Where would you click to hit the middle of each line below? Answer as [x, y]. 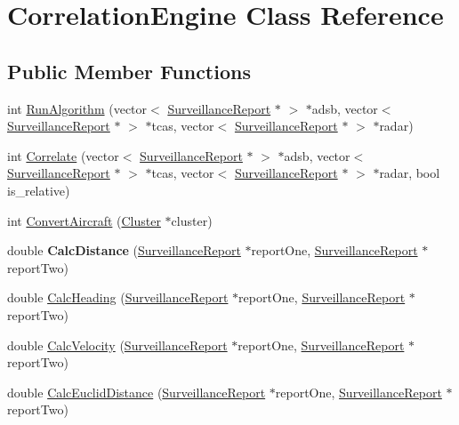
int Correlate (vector [63, 155]
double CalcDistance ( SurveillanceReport [124, 250]
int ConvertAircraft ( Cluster [84, 220]
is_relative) [39, 190]
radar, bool [410, 173]
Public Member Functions [129, 71]
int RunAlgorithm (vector [77, 108]
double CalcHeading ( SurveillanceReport [118, 297]
